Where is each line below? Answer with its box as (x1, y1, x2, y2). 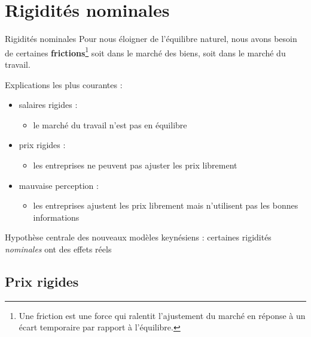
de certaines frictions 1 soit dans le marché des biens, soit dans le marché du (5, 44, 286, 59)
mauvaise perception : (19, 179, 99, 191)
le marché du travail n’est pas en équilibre (33, 118, 187, 131)
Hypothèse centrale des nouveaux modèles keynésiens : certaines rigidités (5, 231, 272, 243)
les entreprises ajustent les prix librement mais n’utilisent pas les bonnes (33, 199, 298, 212)
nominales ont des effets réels (5, 242, 112, 255)
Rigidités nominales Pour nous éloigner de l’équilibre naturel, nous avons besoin (5, 32, 297, 45)
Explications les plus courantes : (5, 78, 123, 91)
